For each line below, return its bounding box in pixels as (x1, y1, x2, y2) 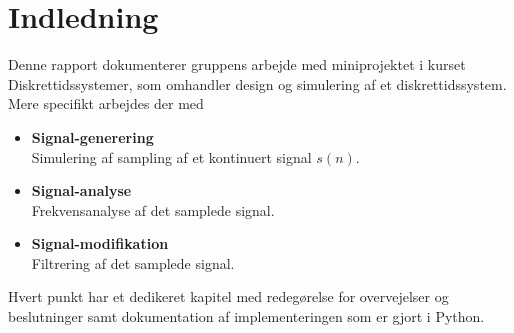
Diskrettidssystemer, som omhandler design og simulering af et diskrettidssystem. (8, 73, 507, 94)
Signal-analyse (31, 180, 132, 201)
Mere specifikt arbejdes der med (8, 93, 204, 114)
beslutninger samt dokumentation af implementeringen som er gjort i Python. (8, 306, 485, 327)
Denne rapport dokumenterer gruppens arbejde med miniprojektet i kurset (8, 54, 466, 75)
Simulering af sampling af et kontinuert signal (31, 146, 312, 167)
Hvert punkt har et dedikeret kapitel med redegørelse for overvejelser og (8, 286, 449, 307)
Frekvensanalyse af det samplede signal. (31, 199, 275, 220)
